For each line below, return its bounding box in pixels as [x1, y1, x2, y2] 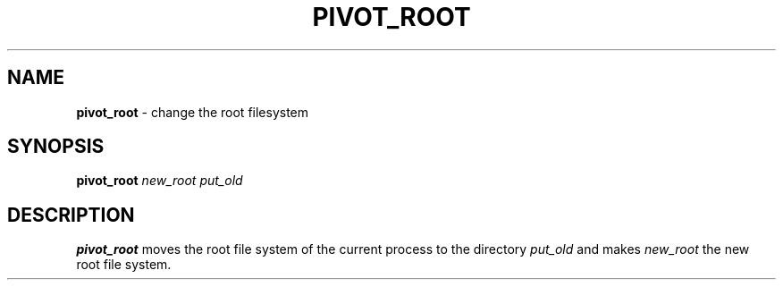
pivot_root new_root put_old [76, 173, 243, 189]
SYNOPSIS [7, 135, 105, 158]
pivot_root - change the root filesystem [76, 104, 309, 120]
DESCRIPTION [7, 203, 135, 226]
